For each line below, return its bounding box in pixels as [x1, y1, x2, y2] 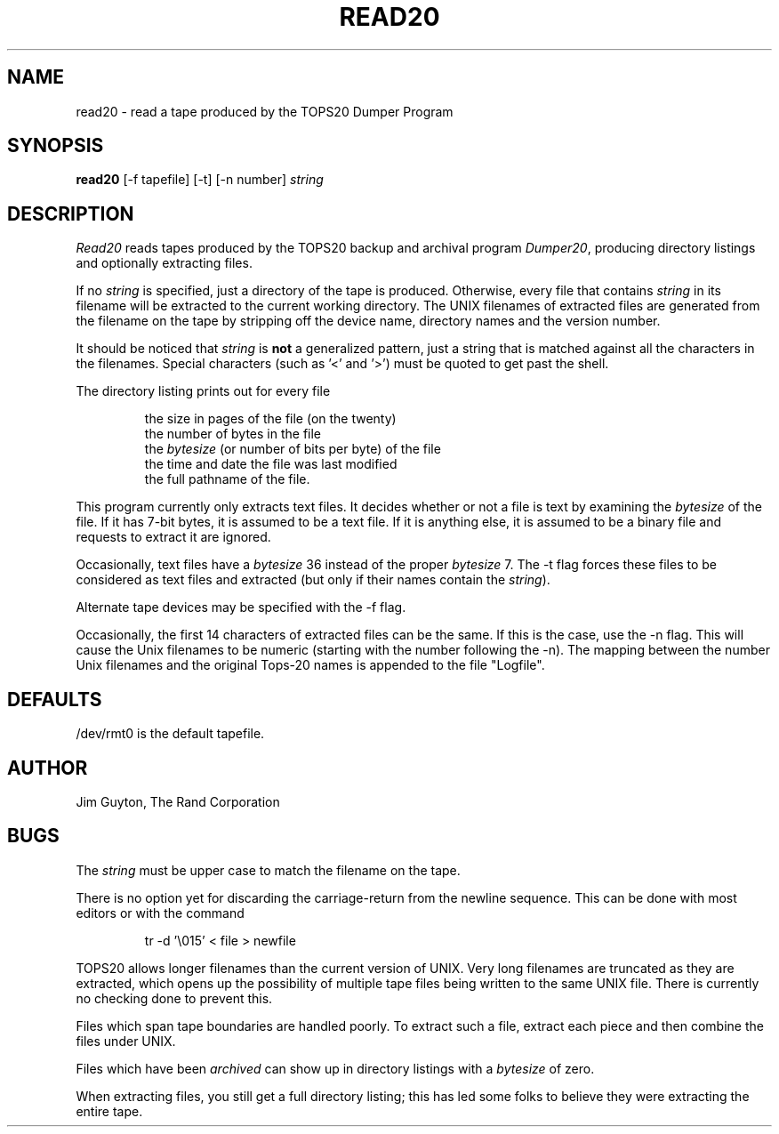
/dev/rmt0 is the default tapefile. [76, 726, 265, 742]
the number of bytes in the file [144, 426, 322, 442]
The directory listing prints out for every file [76, 383, 331, 399]
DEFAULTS [7, 688, 102, 711]
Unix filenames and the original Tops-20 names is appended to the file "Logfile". [76, 657, 545, 673]
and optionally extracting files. [76, 255, 253, 271]
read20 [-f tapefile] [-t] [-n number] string [76, 172, 324, 188]
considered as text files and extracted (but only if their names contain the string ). [76, 572, 550, 588]
